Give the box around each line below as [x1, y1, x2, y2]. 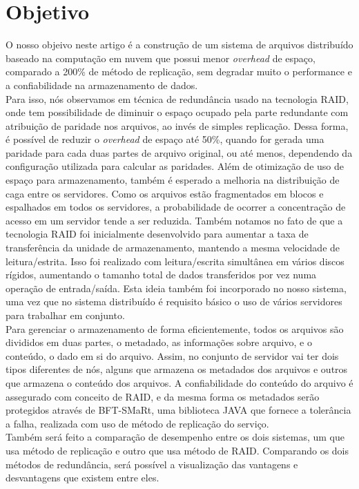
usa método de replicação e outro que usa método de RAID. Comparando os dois [6, 443, 349, 457]
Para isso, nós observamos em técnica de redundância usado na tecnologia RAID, [6, 91, 349, 106]
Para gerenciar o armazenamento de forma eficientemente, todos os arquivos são [6, 321, 344, 336]
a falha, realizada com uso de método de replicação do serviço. [6, 416, 269, 430]
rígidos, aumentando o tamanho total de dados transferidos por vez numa [6, 267, 317, 282]
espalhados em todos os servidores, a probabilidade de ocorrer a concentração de [6, 200, 346, 214]
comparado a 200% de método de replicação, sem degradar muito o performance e [6, 64, 352, 79]
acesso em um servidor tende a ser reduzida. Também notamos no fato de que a [6, 213, 343, 227]
